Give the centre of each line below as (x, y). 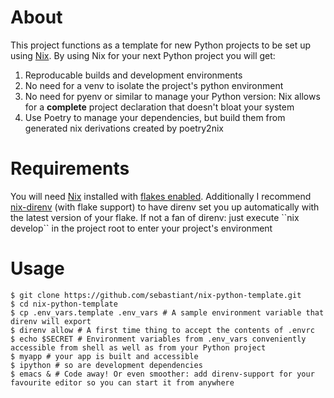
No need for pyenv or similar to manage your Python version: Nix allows (172, 96)
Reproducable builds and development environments (133, 75)
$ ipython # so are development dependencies (106, 365)
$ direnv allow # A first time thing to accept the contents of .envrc (162, 330)
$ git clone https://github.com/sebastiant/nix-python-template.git (156, 295)
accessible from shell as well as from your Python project (138, 347)
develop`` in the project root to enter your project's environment (141, 228)
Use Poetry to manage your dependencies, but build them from (155, 117)
